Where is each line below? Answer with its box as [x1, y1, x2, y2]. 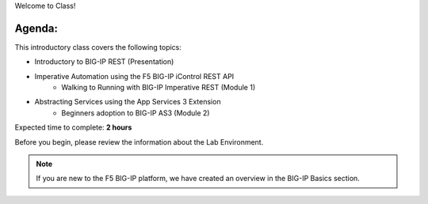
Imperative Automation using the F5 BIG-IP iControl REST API [34, 71, 235, 81]
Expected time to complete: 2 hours [14, 123, 132, 132]
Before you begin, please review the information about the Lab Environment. [14, 137, 264, 146]
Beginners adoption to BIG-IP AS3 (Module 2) [61, 108, 210, 118]
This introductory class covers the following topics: [14, 42, 182, 51]
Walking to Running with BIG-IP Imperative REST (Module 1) [61, 83, 256, 93]
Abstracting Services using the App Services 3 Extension [34, 97, 221, 107]
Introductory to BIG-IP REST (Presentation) [34, 57, 174, 66]
